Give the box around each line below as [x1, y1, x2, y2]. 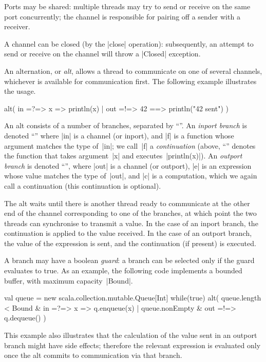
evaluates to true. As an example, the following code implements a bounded [4, 265, 242, 276]
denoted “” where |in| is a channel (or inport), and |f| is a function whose [4, 130, 234, 140]
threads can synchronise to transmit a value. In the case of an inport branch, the [4, 217, 258, 228]
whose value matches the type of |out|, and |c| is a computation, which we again [4, 170, 257, 181]
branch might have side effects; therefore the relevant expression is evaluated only [4, 339, 261, 350]
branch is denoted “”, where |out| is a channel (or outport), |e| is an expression [4, 160, 252, 171]
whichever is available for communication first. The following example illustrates [4, 75, 257, 86]
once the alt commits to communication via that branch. [4, 350, 182, 360]
